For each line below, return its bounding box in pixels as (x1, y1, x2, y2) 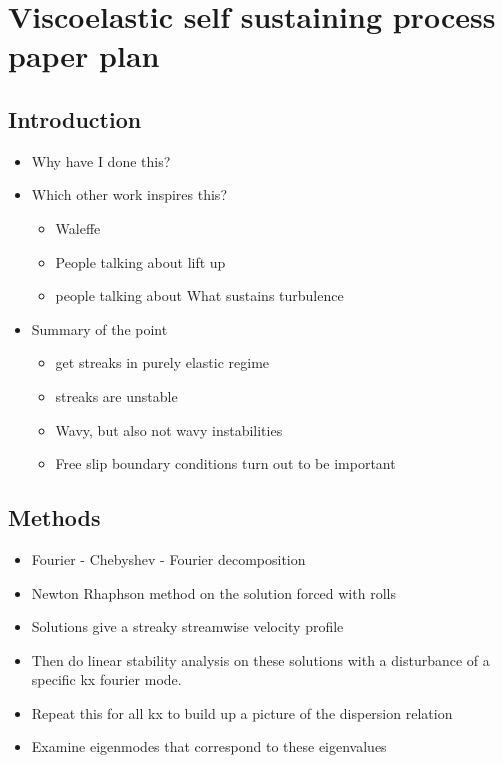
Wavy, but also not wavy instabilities (55, 419, 283, 440)
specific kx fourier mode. (31, 669, 182, 690)
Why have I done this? (31, 150, 171, 171)
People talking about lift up (55, 251, 226, 272)
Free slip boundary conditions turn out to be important (55, 453, 396, 474)
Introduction (8, 103, 142, 134)
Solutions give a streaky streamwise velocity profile (31, 616, 344, 637)
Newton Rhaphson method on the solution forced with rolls (31, 582, 396, 603)
